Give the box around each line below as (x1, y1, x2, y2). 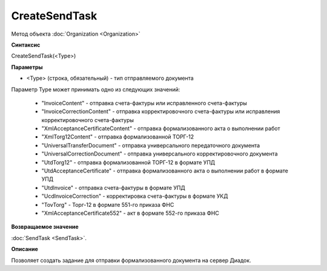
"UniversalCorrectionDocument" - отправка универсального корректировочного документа (41, 150, 278, 157)
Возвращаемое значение (11, 223, 79, 230)
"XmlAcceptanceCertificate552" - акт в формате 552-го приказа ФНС (41, 209, 219, 217)
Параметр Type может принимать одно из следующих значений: (11, 85, 180, 93)
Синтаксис (11, 41, 41, 48)
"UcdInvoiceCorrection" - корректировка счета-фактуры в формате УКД (41, 192, 228, 200)
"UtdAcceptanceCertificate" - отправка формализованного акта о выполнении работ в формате (41, 167, 289, 175)
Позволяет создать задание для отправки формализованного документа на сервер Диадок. (11, 256, 251, 264)
